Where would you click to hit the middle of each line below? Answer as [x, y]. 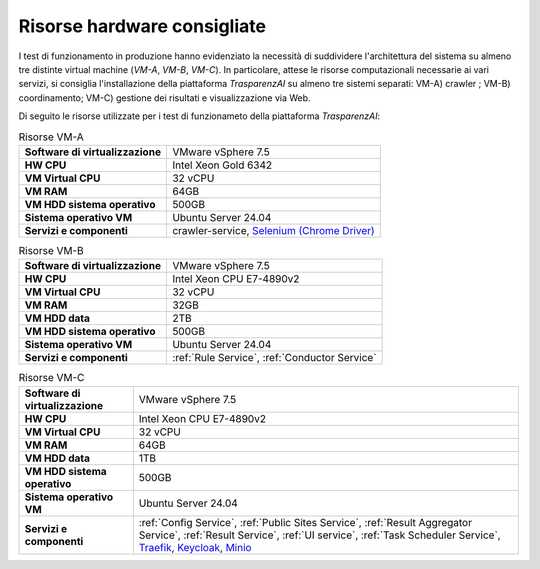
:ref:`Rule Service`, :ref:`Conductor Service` [274, 358]
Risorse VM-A [51, 137]
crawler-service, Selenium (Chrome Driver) [273, 230]
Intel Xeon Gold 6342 [222, 165]
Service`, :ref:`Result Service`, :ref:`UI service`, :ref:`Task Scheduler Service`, [319, 535]
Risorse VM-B [51, 251]
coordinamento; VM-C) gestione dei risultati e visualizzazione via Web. [164, 97]
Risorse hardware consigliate [142, 26]
